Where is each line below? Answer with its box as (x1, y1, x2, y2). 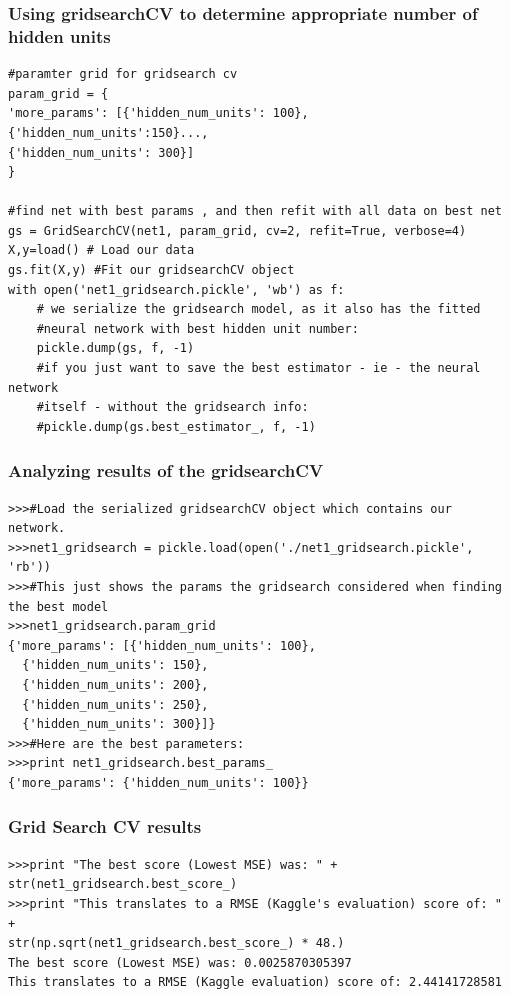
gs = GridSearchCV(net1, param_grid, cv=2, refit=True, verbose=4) (8, 223, 467, 238)
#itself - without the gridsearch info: (36, 400, 309, 415)
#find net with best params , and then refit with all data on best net (8, 204, 502, 219)
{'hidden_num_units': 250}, (22, 697, 209, 712)
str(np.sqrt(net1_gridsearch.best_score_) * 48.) (8, 936, 345, 951)
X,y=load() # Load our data (8, 243, 195, 258)
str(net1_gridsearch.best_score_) (8, 877, 238, 892)
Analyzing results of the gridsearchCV (8, 458, 324, 483)
